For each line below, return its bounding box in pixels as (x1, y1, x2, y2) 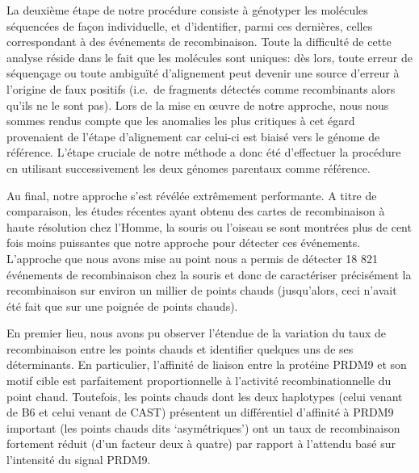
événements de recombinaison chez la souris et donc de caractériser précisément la (6, 266, 412, 283)
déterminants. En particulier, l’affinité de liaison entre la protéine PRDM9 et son (6, 356, 407, 373)
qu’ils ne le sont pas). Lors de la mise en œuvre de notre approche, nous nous (6, 96, 389, 113)
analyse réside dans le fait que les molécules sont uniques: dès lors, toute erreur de (6, 48, 413, 65)
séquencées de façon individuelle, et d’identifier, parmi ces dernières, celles (6, 17, 373, 34)
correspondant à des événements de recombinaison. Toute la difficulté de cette (6, 33, 392, 50)
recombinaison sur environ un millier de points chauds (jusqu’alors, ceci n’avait (6, 282, 397, 299)
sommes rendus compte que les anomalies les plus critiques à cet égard (6, 112, 355, 129)
